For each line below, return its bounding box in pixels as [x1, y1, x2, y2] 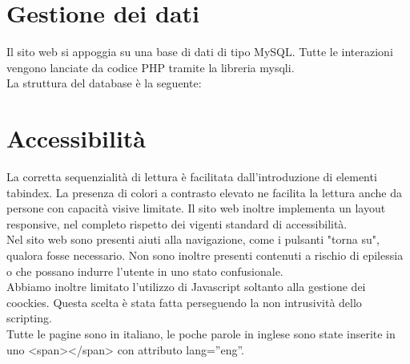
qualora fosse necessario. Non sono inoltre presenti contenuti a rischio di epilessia [6, 247, 404, 263]
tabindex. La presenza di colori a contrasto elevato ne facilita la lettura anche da [6, 184, 402, 200]
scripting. [6, 309, 52, 326]
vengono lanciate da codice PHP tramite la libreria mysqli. [6, 59, 295, 75]
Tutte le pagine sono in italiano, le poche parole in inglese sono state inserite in [6, 325, 396, 342]
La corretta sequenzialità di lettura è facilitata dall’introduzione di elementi [6, 168, 377, 185]
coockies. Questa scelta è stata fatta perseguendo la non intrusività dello [6, 293, 362, 310]
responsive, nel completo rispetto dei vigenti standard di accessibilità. [6, 215, 348, 232]
